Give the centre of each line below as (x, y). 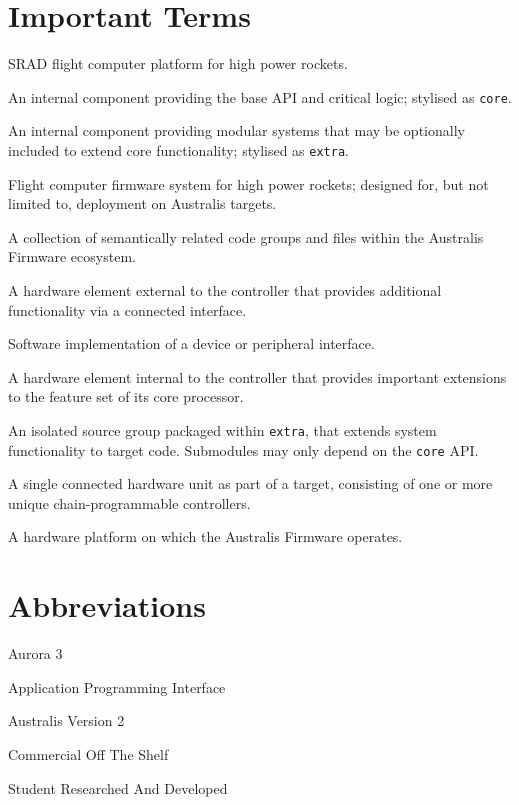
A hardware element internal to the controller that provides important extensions (257, 376)
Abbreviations (107, 605)
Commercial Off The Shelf (88, 753)
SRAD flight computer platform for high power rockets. (178, 63)
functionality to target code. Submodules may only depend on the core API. (243, 449)
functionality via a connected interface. (127, 309)
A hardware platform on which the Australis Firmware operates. (205, 536)
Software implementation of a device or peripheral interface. (191, 343)
